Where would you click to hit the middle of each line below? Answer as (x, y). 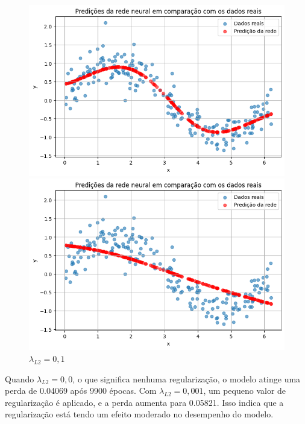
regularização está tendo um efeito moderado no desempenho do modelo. (139, 414)
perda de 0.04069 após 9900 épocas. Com (81, 391)
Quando (20, 378)
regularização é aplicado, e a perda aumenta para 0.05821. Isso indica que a (144, 402)
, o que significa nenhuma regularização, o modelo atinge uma (187, 378)
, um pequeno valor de (245, 391)
